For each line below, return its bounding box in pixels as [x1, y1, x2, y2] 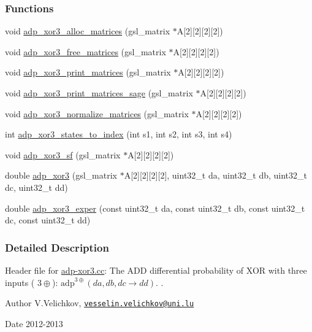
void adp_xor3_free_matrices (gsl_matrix [5, 45, 166, 58]
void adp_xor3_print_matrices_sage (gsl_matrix [5, 87, 193, 99]
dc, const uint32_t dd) [5, 214, 91, 226]
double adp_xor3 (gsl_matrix [5, 169, 117, 182]
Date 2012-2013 [5, 317, 63, 330]
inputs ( [5, 276, 35, 288]
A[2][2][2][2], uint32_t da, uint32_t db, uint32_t [124, 169, 307, 182]
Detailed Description [5, 239, 109, 255]
